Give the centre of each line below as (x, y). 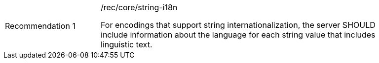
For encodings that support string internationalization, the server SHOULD (238, 25)
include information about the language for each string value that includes (238, 35)
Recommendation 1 (40, 26)
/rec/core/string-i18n (139, 7)
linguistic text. (127, 44)
